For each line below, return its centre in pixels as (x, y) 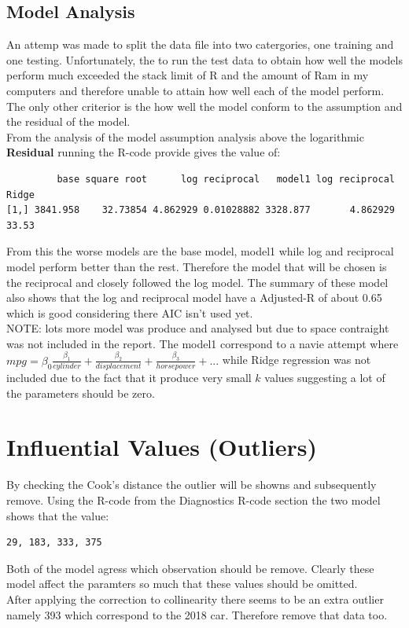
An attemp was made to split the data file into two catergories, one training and (200, 44)
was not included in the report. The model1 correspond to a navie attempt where (203, 343)
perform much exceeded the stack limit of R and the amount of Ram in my (188, 75)
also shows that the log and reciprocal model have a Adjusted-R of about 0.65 (194, 297)
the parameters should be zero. (81, 393)
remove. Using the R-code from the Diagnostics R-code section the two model (193, 499)
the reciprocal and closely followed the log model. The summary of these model (197, 282)
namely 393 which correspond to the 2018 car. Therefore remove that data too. (197, 614)
